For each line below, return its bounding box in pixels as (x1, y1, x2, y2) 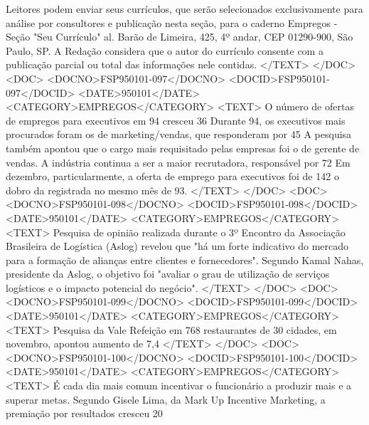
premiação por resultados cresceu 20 (6, 406, 163, 421)
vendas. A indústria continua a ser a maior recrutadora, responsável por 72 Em (6, 154, 351, 169)
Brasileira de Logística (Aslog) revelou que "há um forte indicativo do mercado (6, 238, 349, 253)
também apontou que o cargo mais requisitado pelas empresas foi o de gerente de (6, 140, 360, 155)
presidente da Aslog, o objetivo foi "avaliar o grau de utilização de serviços (6, 266, 330, 281)
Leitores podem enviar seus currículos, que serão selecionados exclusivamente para (6, 1, 363, 16)
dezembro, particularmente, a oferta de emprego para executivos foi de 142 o (6, 169, 339, 184)
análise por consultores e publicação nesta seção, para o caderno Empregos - (6, 15, 338, 30)
